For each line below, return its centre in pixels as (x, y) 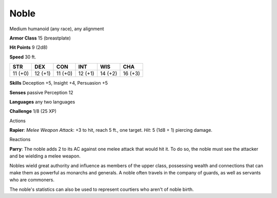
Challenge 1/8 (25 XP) (33, 111)
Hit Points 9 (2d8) (29, 47)
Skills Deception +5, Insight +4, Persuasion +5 (58, 83)
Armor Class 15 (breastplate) (40, 38)
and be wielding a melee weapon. (45, 156)
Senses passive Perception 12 (42, 92)
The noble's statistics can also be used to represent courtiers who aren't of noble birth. (102, 189)
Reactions (20, 140)
